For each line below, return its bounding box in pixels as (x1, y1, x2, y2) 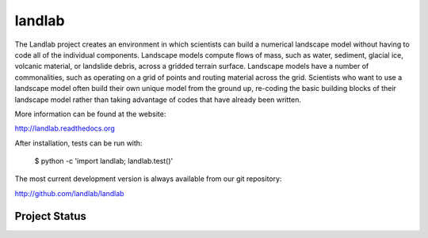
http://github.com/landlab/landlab (14, 188, 124, 198)
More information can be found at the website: (14, 109, 166, 119)
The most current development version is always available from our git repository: (14, 174, 282, 183)
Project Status (14, 210, 87, 223)
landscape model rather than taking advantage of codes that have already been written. (14, 95, 301, 104)
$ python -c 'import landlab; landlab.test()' (34, 157, 174, 166)
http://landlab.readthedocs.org (14, 123, 115, 134)
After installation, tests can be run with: (14, 138, 143, 148)
